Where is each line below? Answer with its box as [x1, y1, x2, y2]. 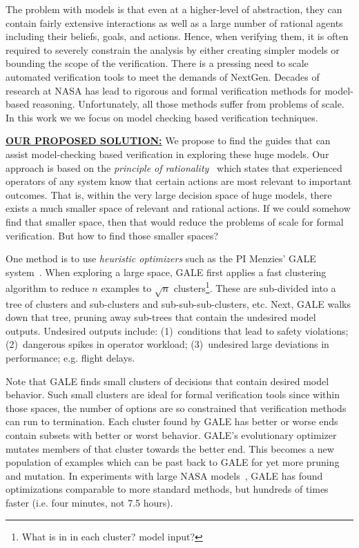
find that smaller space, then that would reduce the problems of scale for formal [6, 214, 344, 228]
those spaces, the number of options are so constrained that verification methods [6, 400, 347, 415]
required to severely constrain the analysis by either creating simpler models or [6, 42, 340, 57]
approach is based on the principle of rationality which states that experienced [6, 160, 342, 175]
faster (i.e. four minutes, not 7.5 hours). [6, 496, 173, 510]
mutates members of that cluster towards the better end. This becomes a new [6, 441, 334, 456]
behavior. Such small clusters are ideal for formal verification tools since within [6, 387, 340, 402]
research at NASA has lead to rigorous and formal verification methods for [6, 83, 322, 97]
